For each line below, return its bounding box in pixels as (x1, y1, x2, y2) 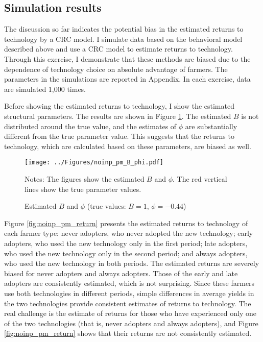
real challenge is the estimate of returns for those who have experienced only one (4, 308, 256, 319)
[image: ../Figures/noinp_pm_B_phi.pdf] (25, 159, 164, 166)
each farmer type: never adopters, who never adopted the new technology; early (4, 228, 253, 238)
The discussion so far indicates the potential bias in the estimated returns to (4, 23, 244, 34)
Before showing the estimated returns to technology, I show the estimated (4, 101, 234, 111)
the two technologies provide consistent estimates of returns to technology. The (4, 298, 251, 308)
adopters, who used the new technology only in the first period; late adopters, (4, 237, 248, 248)
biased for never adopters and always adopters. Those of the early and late (4, 267, 238, 278)
